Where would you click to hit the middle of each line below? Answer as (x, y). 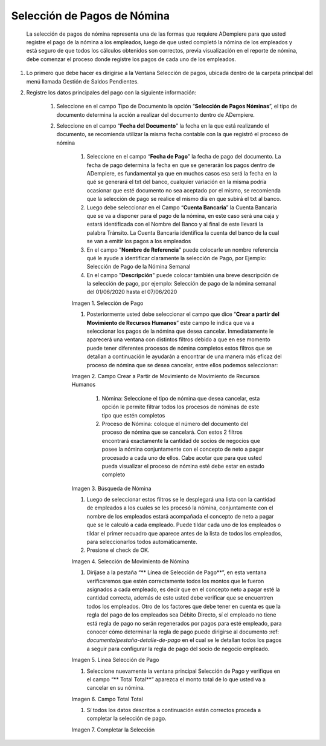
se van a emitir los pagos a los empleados (139, 241)
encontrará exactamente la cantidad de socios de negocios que (181, 440)
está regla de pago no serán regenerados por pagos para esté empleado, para (184, 623)
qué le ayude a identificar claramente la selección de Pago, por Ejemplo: (177, 258)
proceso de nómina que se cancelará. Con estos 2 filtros (172, 432)
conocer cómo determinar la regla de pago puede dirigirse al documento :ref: (183, 632)
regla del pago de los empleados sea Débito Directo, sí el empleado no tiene (181, 615)
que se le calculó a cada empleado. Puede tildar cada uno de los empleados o (184, 525)
